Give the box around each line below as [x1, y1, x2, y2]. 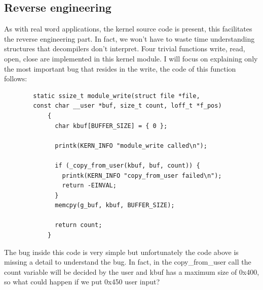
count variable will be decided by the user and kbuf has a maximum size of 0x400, [4, 266, 259, 277]
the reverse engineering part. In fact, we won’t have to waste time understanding [4, 33, 255, 44]
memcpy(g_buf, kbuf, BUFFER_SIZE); [55, 202, 175, 209]
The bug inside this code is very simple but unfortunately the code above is [4, 246, 239, 257]
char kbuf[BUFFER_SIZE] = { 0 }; [55, 122, 168, 130]
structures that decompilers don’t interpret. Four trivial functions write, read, [4, 43, 245, 54]
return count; [55, 221, 102, 229]
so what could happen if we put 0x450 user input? [4, 276, 160, 287]
